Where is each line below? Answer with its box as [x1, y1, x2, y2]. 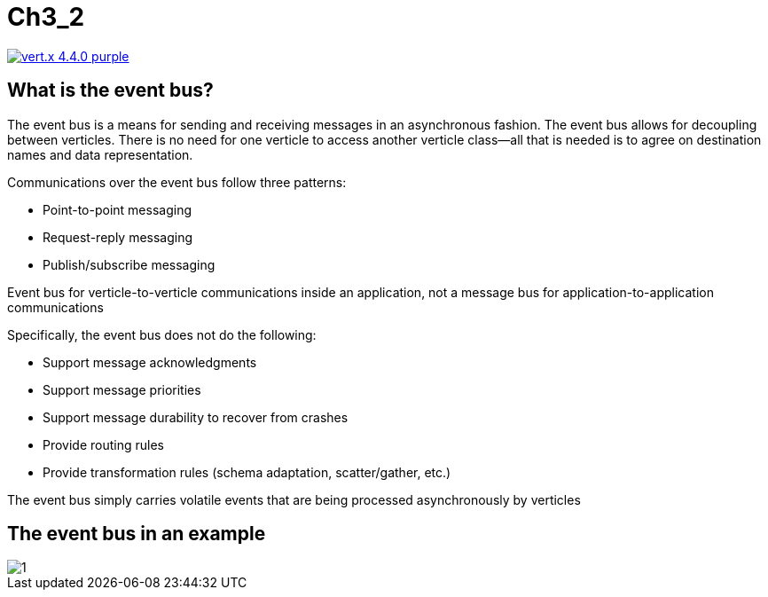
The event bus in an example [7, 522, 266, 546]
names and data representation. [7, 146, 193, 162]
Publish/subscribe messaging [43, 256, 216, 272]
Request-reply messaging [43, 229, 193, 245]
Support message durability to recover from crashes [43, 409, 349, 425]
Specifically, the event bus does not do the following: [7, 326, 317, 342]
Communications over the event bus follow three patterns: [7, 174, 347, 190]
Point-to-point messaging [43, 201, 192, 217]
